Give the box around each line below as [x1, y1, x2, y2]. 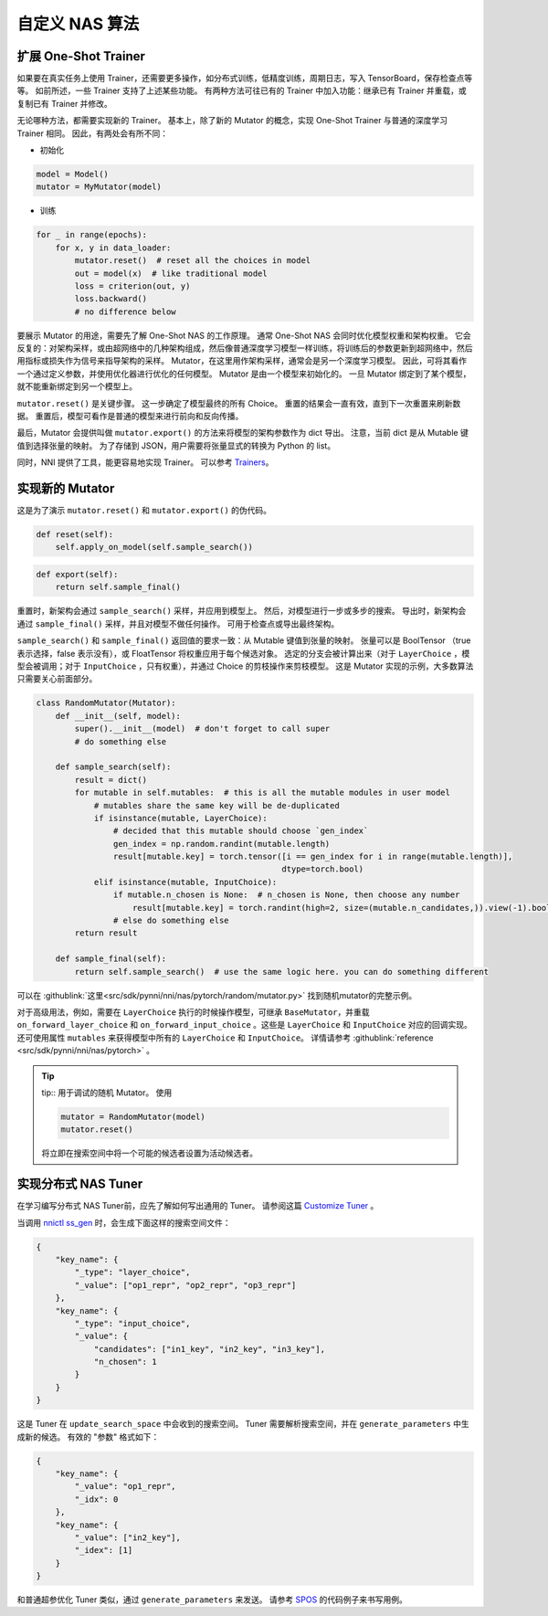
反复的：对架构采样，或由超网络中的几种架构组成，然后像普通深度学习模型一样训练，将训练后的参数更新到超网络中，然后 [16, 343, 473, 354]
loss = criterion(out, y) [74, 280, 191, 291]
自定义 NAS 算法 [16, 14, 140, 34]
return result [74, 928, 138, 938]
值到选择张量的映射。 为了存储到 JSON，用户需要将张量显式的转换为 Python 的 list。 [16, 439, 336, 451]
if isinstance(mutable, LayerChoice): [93, 813, 269, 823]
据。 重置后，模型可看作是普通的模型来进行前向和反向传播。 [16, 411, 244, 422]
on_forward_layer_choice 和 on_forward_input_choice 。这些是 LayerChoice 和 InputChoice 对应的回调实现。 [16, 1019, 472, 1030]
